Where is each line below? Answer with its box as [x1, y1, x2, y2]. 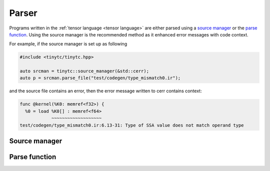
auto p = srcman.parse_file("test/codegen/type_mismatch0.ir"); [19, 75, 181, 81]
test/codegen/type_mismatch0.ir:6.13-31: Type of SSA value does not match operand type [19, 122, 244, 128]
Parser [9, 7, 37, 18]
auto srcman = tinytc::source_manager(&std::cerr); [19, 68, 149, 74]
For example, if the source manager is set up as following [9, 41, 127, 47]
